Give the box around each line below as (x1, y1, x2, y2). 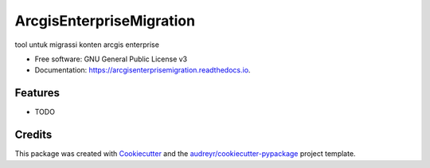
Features (14, 86, 60, 100)
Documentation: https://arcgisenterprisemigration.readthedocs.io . (34, 65, 251, 75)
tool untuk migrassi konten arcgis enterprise (14, 40, 159, 49)
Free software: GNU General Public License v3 (34, 54, 188, 64)
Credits (14, 128, 53, 142)
